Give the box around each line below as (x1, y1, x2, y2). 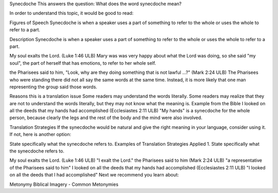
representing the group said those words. (9, 84, 97, 90)
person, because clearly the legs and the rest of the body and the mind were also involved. (9, 114, 203, 121)
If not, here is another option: (9, 131, 72, 138)
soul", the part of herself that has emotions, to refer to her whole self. (9, 60, 157, 66)
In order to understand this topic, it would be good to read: (9, 10, 134, 16)
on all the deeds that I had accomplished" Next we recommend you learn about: (9, 172, 179, 178)
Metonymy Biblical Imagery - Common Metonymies (9, 181, 118, 187)
